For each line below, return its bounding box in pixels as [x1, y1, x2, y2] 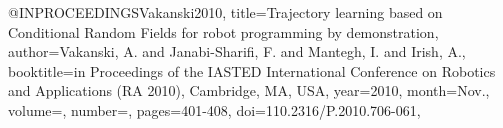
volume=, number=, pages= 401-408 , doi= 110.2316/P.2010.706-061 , [8, 99, 421, 120]
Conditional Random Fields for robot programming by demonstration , [8, 21, 439, 42]
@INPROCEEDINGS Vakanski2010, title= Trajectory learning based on [8, 2, 443, 22]
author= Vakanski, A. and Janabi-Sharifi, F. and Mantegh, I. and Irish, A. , [8, 41, 466, 62]
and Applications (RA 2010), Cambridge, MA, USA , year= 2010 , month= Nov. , [8, 80, 490, 101]
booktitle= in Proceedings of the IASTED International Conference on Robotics [8, 60, 496, 81]
